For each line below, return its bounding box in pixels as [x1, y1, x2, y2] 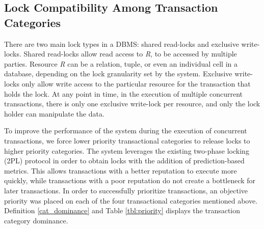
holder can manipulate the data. [4, 108, 104, 119]
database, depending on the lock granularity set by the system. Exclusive [4, 68, 232, 79]
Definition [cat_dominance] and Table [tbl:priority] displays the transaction [4, 205, 241, 216]
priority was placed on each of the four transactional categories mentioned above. [4, 195, 258, 206]
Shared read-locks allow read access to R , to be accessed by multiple [23, 48, 237, 59]
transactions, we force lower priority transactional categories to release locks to [4, 135, 250, 146]
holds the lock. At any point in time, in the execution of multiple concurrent [4, 88, 243, 99]
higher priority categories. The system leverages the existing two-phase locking [4, 145, 249, 156]
